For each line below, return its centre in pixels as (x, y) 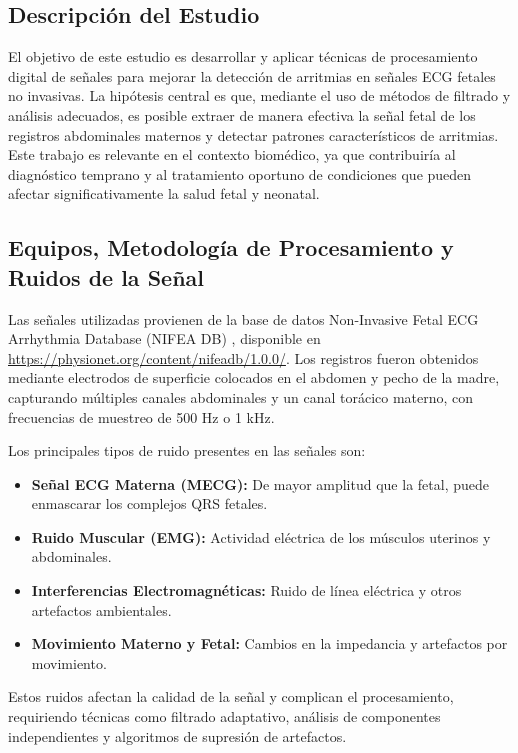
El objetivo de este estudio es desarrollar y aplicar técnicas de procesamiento (243, 56)
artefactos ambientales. (101, 609)
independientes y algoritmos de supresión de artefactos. (177, 735)
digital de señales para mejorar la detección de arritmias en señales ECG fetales (252, 75)
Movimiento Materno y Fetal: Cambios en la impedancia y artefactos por (269, 643)
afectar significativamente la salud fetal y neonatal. (164, 193)
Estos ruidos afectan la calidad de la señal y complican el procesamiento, (231, 696)
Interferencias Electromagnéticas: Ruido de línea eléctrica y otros (246, 590)
